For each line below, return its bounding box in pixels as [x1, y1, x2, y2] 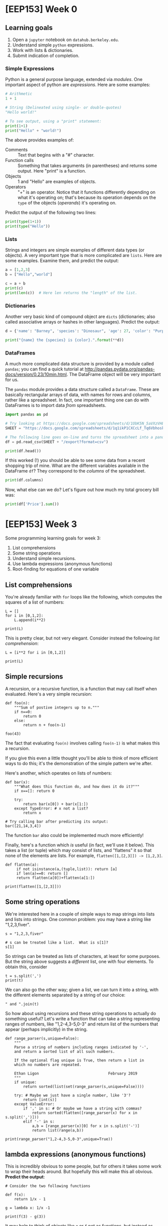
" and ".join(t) [5, 1001, 39, 1006]
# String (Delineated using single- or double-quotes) [5, 105, 122, 110]
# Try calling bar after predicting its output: [5, 819, 108, 824]
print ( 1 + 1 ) [5, 123, 28, 128]
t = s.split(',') [5, 973, 41, 978]
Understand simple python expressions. [12, 42, 94, 48]
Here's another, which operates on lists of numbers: [5, 770, 112, 776]
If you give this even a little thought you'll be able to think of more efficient [5, 755, 158, 761]
